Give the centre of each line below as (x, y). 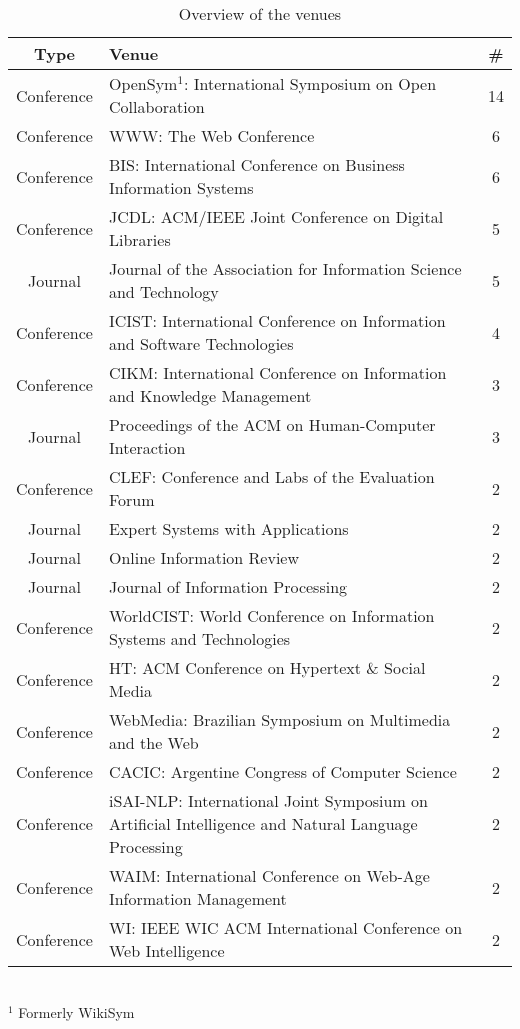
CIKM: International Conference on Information (277, 372)
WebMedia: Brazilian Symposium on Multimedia (279, 719)
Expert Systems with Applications (228, 528)
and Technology (163, 291)
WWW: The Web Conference (211, 135)
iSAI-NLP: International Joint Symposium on (268, 800)
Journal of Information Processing (228, 586)
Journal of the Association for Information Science (285, 268)
